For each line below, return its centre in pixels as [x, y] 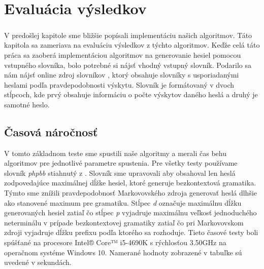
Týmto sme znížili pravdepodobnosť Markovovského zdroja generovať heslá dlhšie [131, 193]
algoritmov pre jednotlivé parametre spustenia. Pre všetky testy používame [121, 163]
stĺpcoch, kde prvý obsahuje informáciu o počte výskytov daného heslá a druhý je [131, 94]
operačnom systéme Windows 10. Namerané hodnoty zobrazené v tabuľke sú [123, 252]
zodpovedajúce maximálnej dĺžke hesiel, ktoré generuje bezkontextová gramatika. [130, 183]
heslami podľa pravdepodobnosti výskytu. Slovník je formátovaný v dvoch [119, 84]
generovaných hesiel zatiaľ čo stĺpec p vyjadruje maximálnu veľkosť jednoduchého [130, 213]
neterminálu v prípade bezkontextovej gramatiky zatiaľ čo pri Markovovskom [124, 222]
